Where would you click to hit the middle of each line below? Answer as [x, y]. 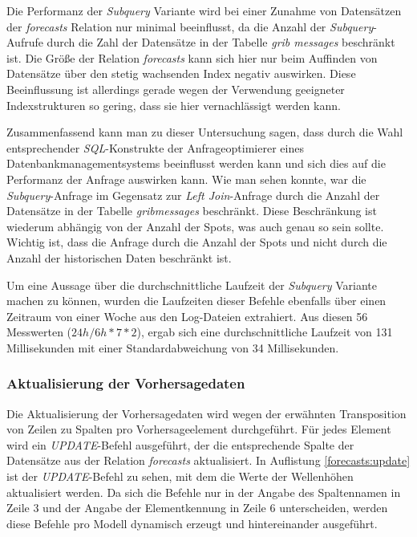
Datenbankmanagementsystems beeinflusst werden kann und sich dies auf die [196, 163]
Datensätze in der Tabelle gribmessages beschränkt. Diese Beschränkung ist [192, 211]
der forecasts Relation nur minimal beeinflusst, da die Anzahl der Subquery [190, 26]
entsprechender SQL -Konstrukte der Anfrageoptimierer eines [155, 147]
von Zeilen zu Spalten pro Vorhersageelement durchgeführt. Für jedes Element [199, 429]
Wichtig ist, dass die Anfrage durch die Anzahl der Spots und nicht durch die [197, 242]
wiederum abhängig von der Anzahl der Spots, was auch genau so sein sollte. [195, 226]
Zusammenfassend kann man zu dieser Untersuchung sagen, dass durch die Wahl [205, 132]
